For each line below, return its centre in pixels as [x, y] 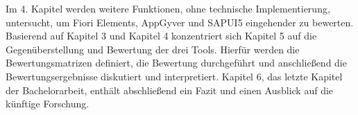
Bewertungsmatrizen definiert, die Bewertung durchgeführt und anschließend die [176, 63]
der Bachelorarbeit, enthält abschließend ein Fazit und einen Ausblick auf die [170, 90]
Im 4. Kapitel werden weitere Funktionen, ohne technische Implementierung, [168, 8]
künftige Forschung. [48, 104]
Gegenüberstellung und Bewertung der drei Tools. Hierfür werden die [153, 49]
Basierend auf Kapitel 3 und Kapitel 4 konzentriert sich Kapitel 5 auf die [161, 36]
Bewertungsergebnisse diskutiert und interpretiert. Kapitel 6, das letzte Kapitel [174, 76]
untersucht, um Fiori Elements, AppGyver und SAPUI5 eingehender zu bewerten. [180, 22]
